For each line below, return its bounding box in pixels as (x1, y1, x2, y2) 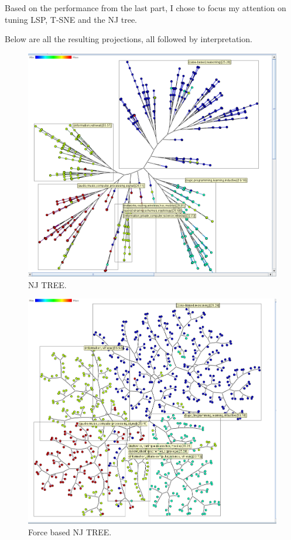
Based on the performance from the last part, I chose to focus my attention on (5, 2, 286, 13)
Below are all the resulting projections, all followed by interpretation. (5, 33, 252, 45)
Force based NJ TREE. (28, 526, 112, 538)
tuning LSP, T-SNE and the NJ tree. (5, 13, 138, 25)
